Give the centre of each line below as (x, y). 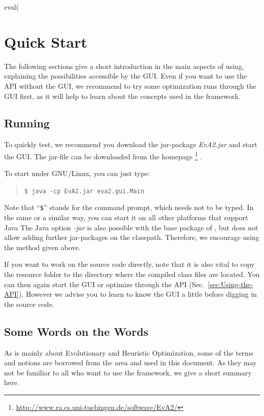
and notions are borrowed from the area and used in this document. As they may (130, 362)
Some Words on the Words (76, 331)
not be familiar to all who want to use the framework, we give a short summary (128, 372)
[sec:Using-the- (230, 284)
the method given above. (42, 247)
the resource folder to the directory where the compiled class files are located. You (132, 274)
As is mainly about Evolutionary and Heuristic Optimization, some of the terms (129, 352)
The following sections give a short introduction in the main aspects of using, (124, 66)
